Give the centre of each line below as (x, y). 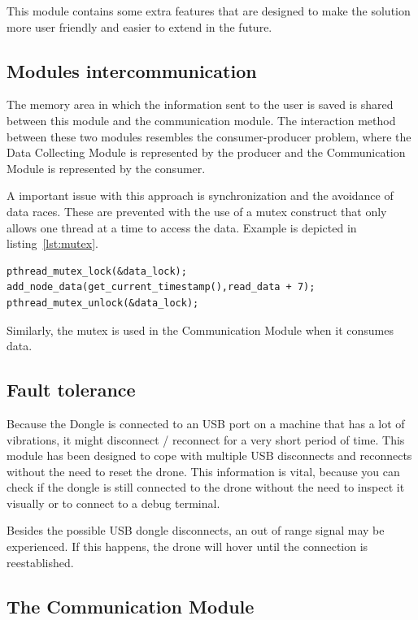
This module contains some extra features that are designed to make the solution (209, 11)
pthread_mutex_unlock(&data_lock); (103, 303)
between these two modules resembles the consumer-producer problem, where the (209, 136)
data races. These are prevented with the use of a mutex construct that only (197, 211)
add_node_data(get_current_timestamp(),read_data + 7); (161, 287)
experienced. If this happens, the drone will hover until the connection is (187, 546)
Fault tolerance (71, 390)
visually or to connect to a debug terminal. (113, 503)
